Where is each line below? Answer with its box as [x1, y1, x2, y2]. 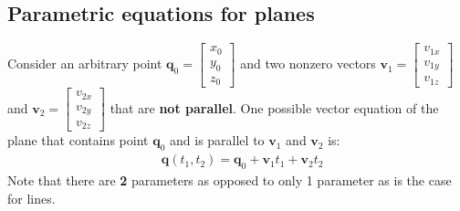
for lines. [7, 188, 56, 207]
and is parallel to [170, 131, 265, 150]
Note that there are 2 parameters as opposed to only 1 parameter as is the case [7, 171, 452, 190]
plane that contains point [7, 131, 149, 150]
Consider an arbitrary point [7, 54, 162, 73]
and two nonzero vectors [240, 54, 376, 73]
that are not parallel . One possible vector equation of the [110, 98, 439, 117]
